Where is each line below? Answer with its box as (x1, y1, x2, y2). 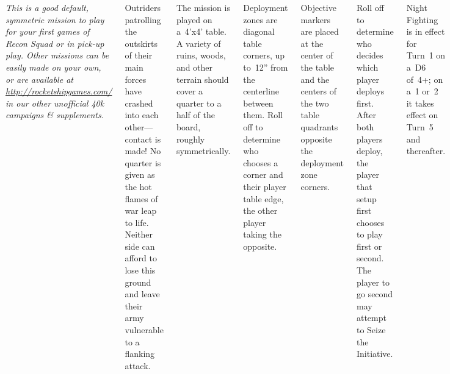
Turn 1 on (406, 49, 446, 62)
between (243, 96, 274, 109)
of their (125, 49, 153, 62)
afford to (125, 252, 157, 264)
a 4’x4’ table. (176, 25, 227, 38)
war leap (125, 204, 157, 217)
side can (125, 239, 155, 252)
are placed (300, 25, 339, 38)
